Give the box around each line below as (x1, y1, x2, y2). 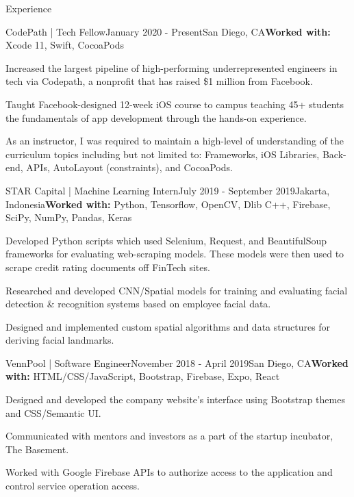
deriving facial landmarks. (5, 333, 114, 347)
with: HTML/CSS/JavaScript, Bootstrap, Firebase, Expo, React (5, 369, 280, 383)
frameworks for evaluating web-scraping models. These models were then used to (5, 246, 344, 261)
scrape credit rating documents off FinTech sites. (5, 259, 210, 274)
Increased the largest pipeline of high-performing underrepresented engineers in (5, 60, 338, 75)
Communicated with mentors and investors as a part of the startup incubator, (5, 429, 333, 443)
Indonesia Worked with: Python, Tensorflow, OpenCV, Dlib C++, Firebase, (5, 196, 331, 211)
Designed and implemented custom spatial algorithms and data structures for (5, 319, 331, 333)
